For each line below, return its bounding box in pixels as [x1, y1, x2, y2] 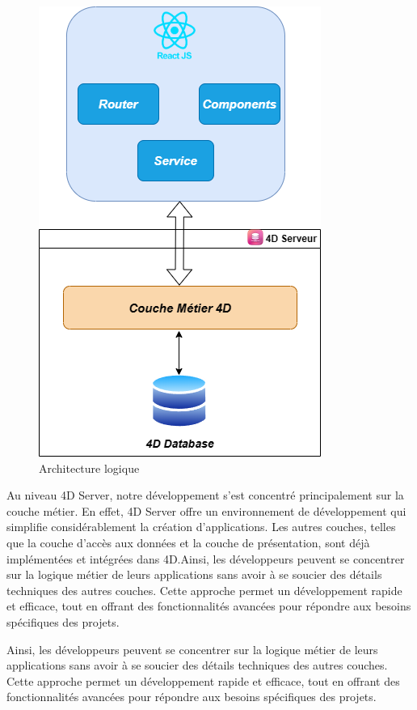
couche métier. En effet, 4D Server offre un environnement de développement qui [6, 502, 406, 519]
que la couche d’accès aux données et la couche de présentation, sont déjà [6, 534, 370, 551]
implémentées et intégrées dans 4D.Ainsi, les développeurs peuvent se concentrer [6, 550, 405, 567]
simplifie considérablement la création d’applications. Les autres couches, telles [6, 518, 396, 535]
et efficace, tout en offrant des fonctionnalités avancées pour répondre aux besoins [6, 597, 411, 614]
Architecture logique [39, 459, 140, 476]
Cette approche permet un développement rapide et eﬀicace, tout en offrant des [6, 672, 400, 689]
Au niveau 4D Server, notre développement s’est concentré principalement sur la [6, 487, 404, 504]
